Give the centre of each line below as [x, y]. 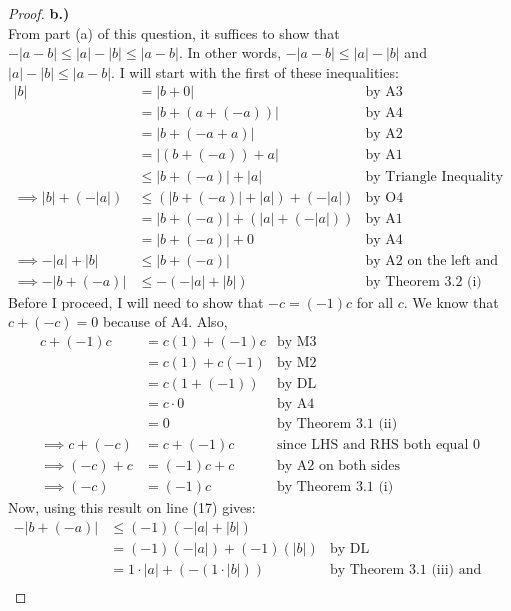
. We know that [451, 301]
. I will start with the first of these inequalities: [255, 71]
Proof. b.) [39, 13]
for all [375, 301]
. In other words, [230, 52]
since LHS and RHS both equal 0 [378, 445]
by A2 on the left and [432, 260]
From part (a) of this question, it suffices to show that [174, 32]
